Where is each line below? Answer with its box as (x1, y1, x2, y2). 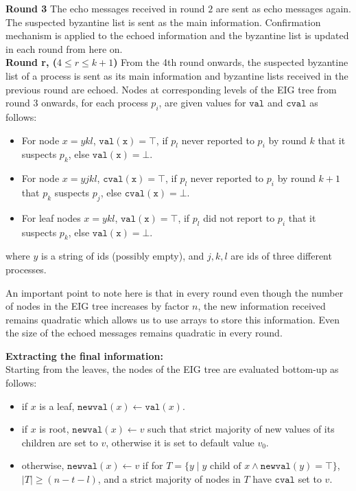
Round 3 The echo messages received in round (5, 1, 205, 15)
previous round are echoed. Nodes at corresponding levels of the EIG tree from (5, 82, 337, 96)
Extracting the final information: (5, 348, 163, 363)
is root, (39, 422, 69, 436)
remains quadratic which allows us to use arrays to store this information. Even (5, 312, 340, 326)
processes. (5, 262, 47, 276)
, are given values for (158, 95, 246, 110)
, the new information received (198, 299, 326, 313)
